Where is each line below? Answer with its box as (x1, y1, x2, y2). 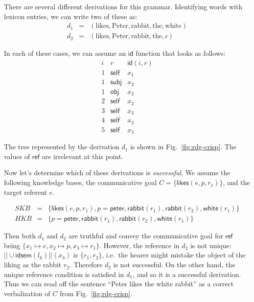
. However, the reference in (99, 240, 180, 250)
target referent (4, 186, 47, 197)
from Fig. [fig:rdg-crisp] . (59, 288, 133, 298)
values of (4, 151, 30, 161)
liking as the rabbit (4, 259, 62, 270)
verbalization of (4, 288, 50, 298)
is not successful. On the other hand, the (113, 259, 235, 270)
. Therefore (69, 259, 103, 270)
